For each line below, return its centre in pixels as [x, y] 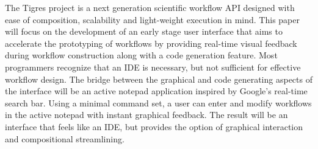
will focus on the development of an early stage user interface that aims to [144, 31]
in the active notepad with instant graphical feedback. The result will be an [146, 115]
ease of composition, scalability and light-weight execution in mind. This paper [152, 19]
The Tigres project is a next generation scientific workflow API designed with [150, 7]
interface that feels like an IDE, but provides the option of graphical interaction [154, 126]
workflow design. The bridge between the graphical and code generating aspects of [159, 79]
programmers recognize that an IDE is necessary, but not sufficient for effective [153, 67]
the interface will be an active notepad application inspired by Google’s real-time [156, 91]
